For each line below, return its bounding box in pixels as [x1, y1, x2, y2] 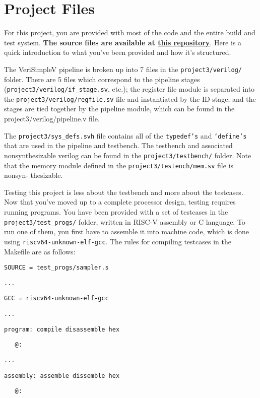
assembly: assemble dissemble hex [4, 372, 120, 379]
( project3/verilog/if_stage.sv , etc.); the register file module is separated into [4, 84, 255, 94]
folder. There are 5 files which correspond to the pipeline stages [4, 74, 200, 84]
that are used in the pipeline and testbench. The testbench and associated [4, 140, 233, 151]
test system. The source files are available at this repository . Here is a [4, 37, 242, 47]
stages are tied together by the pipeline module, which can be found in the [4, 103, 235, 114]
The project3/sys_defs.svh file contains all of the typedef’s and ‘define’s [4, 130, 247, 141]
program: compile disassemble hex [4, 325, 120, 333]
